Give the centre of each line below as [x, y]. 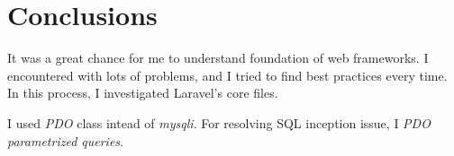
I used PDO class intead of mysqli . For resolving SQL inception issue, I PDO [219, 122]
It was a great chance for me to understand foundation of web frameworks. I [218, 58]
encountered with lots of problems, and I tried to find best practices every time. [227, 75]
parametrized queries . [65, 140]
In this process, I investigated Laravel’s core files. [143, 93]
